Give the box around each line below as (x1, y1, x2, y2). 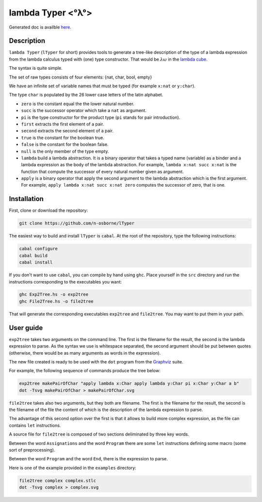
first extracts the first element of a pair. (21, 121, 104, 127)
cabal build (19, 252, 48, 258)
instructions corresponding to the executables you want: (9, 279, 122, 284)
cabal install (19, 260, 53, 265)
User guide (9, 324, 43, 332)
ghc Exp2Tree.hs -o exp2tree (19, 292, 89, 298)
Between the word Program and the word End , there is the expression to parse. (9, 456, 168, 462)
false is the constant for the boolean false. (21, 141, 109, 147)
